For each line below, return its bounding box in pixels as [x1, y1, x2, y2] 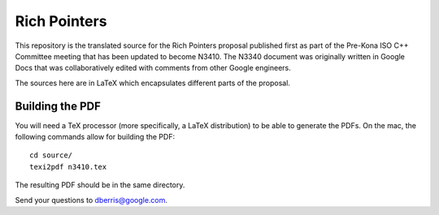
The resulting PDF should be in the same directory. [15, 180, 185, 190]
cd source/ [29, 151, 73, 160]
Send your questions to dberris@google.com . [15, 195, 168, 204]
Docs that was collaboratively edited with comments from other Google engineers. [15, 63, 292, 73]
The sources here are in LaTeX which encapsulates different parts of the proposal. [15, 78, 290, 88]
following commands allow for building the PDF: [15, 132, 175, 142]
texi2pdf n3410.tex [29, 162, 107, 171]
